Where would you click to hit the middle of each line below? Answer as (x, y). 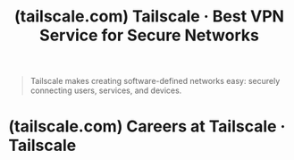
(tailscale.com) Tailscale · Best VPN (149, 17)
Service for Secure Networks (149, 35)
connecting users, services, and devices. (106, 90)
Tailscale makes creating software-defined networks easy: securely (155, 81)
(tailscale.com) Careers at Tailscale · (147, 126)
